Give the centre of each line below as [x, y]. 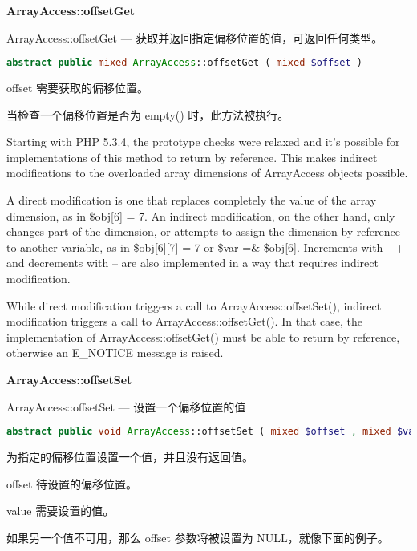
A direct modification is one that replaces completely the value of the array [192, 200]
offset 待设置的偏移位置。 [72, 483]
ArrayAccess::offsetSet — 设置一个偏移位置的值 [126, 406]
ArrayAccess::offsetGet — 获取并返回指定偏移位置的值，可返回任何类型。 [195, 37]
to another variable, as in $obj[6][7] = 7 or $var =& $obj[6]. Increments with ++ [205, 247]
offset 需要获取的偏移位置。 [78, 88]
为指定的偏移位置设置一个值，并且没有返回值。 [130, 457]
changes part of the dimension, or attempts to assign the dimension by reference [203, 231]
